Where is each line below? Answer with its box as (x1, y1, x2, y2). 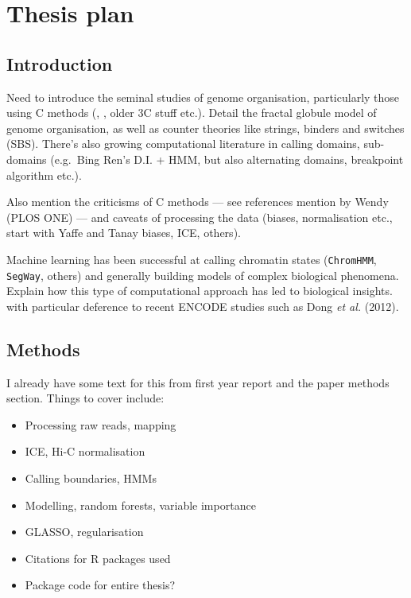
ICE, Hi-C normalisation (25, 443, 145, 460)
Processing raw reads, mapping (25, 416, 176, 433)
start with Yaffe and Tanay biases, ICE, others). (6, 224, 241, 241)
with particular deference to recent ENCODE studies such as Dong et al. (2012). (6, 297, 399, 314)
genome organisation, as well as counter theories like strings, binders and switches (6, 119, 405, 136)
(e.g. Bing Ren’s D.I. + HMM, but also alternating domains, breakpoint (50, 150, 404, 167)
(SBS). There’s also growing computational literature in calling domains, (6, 135, 360, 152)
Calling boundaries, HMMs (25, 470, 157, 486)
